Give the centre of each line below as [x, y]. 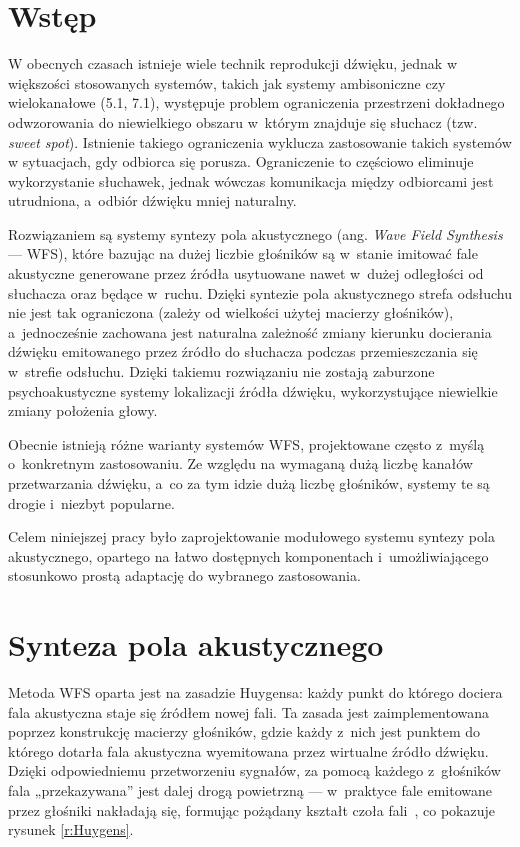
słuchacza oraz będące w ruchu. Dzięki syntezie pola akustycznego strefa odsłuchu [260, 292]
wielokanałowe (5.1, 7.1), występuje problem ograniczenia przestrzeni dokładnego [256, 102]
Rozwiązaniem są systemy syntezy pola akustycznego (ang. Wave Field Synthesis [255, 233]
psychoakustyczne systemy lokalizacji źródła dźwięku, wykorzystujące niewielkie [253, 390]
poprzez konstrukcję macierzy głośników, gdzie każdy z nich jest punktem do [244, 731]
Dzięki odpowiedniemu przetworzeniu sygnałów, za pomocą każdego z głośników [254, 770]
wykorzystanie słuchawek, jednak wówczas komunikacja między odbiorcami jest [251, 180]
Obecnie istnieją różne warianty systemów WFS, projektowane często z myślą [246, 443]
